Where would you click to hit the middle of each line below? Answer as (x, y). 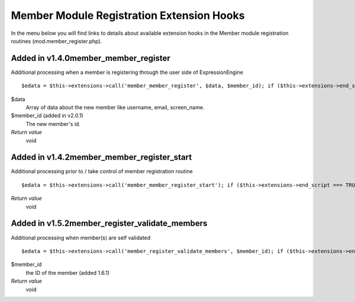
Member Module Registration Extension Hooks (128, 15)
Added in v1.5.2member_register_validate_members (109, 224)
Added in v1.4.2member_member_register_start (101, 158)
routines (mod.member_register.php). (57, 41)
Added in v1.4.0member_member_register (91, 58)
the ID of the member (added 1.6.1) (67, 272)
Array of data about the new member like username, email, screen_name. (115, 108)
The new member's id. (53, 124)
